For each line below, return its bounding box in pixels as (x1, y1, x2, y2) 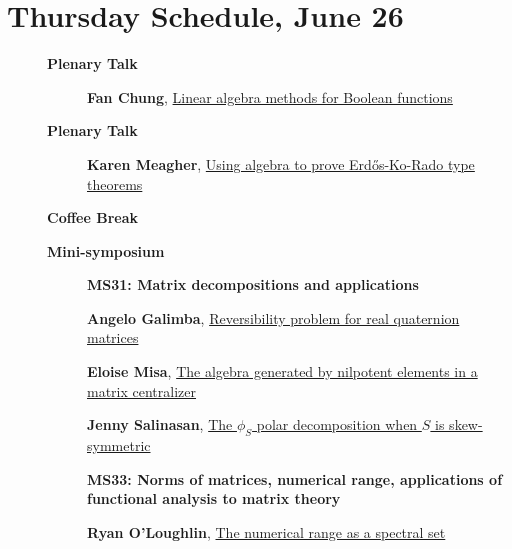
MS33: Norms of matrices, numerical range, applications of (87, 468, 503, 489)
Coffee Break (47, 207, 138, 228)
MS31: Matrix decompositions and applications (87, 274, 419, 295)
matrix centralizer (87, 380, 197, 401)
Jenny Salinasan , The (87, 414, 233, 435)
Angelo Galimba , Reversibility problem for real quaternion (87, 307, 460, 328)
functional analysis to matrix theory (87, 488, 341, 509)
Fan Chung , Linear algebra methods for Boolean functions (87, 86, 453, 107)
